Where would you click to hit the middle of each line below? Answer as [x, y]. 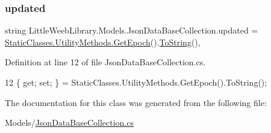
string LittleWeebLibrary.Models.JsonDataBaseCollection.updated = [132, 30]
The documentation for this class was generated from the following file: [136, 102]
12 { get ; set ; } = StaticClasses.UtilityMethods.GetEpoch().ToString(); [136, 82]
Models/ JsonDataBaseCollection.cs [69, 123]
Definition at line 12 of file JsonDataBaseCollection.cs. [105, 62]
